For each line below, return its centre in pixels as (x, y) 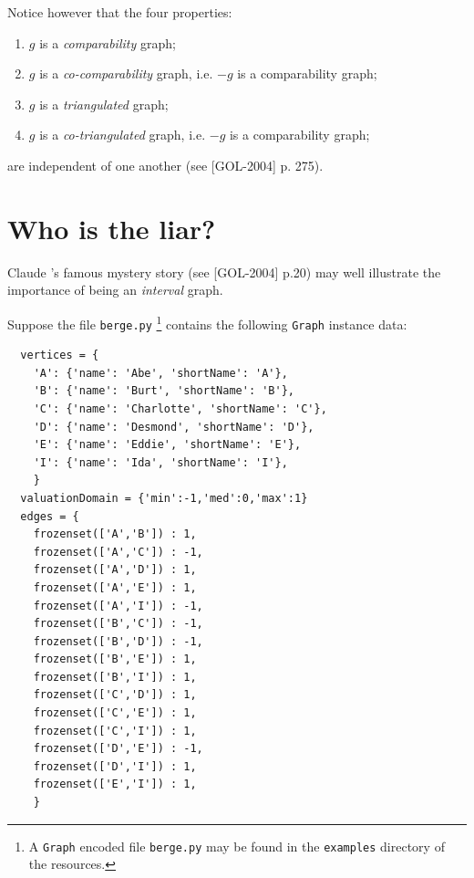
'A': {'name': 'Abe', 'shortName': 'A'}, (160, 373)
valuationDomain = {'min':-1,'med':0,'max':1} (164, 498)
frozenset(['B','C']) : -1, (118, 624)
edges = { (50, 516)
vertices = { (60, 355)
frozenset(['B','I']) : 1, (115, 677)
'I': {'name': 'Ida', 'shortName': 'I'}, (160, 462)
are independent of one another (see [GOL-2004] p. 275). (165, 165)
